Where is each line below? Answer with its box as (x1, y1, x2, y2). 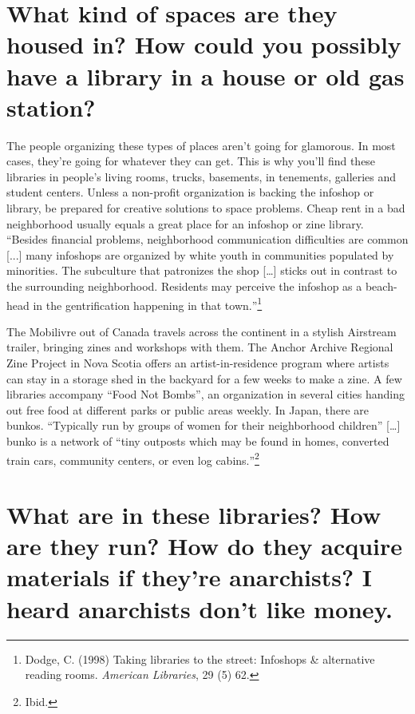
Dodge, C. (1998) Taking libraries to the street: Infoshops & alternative (25, 650, 375, 667)
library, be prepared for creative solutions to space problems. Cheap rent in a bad (6, 200, 405, 216)
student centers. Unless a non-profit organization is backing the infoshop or (6, 184, 374, 200)
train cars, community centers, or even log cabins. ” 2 (6, 449, 259, 468)
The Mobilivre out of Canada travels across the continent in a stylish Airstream (6, 323, 397, 339)
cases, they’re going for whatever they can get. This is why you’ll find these (6, 153, 376, 169)
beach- (365, 278, 397, 295)
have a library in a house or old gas (6, 59, 405, 92)
